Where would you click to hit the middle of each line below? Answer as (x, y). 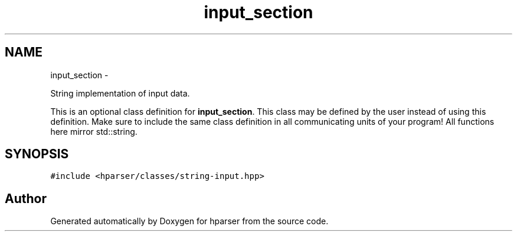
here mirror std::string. (94, 131)
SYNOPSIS (37, 154)
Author (26, 198)
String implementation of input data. (120, 93)
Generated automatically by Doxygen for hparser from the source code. (189, 221)
